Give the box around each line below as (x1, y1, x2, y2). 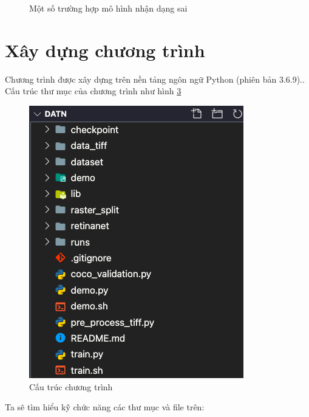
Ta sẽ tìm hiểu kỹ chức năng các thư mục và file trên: (5, 401, 205, 413)
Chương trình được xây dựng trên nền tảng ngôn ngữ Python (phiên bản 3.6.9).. (5, 72, 305, 85)
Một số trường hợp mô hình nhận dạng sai (29, 2, 188, 14)
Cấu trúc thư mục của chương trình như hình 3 (5, 84, 182, 97)
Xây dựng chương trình (5, 37, 205, 62)
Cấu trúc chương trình (29, 380, 113, 393)
